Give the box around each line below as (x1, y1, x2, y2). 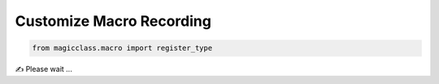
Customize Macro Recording (15, 12, 211, 30)
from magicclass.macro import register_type (32, 44, 213, 52)
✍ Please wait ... (15, 65, 72, 74)
